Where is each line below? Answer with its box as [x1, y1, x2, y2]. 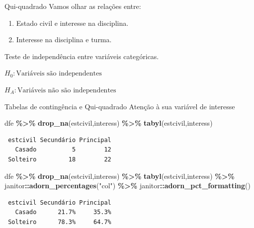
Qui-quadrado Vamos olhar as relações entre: [4, 1, 141, 11]
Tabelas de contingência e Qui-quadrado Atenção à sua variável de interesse [4, 101, 235, 111]
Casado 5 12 [15, 146, 111, 153]
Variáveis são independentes [16, 70, 102, 77]
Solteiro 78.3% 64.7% [8, 218, 111, 226]
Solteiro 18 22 [8, 155, 111, 163]
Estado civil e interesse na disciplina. [16, 17, 129, 28]
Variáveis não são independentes [17, 86, 116, 94]
